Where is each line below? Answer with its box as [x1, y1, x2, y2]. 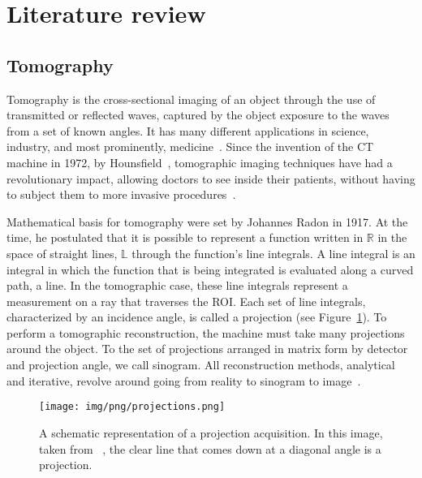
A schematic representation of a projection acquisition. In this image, [39, 424, 383, 441]
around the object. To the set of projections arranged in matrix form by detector [6, 340, 408, 357]
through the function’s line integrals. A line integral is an [131, 244, 416, 261]
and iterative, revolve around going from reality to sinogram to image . [6, 372, 361, 389]
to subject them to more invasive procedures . [6, 186, 236, 203]
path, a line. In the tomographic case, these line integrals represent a [6, 277, 348, 294]
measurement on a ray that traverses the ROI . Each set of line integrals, [6, 292, 366, 309]
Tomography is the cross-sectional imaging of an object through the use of [6, 90, 376, 107]
